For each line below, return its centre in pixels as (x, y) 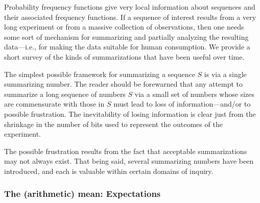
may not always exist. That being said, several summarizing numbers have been (129, 161)
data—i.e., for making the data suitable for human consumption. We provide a (127, 47)
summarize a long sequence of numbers (65, 94)
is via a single (225, 74)
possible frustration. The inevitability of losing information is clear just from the (130, 113)
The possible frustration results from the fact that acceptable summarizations (126, 151)
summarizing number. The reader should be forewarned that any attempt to (124, 84)
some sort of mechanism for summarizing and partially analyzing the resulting (126, 36)
